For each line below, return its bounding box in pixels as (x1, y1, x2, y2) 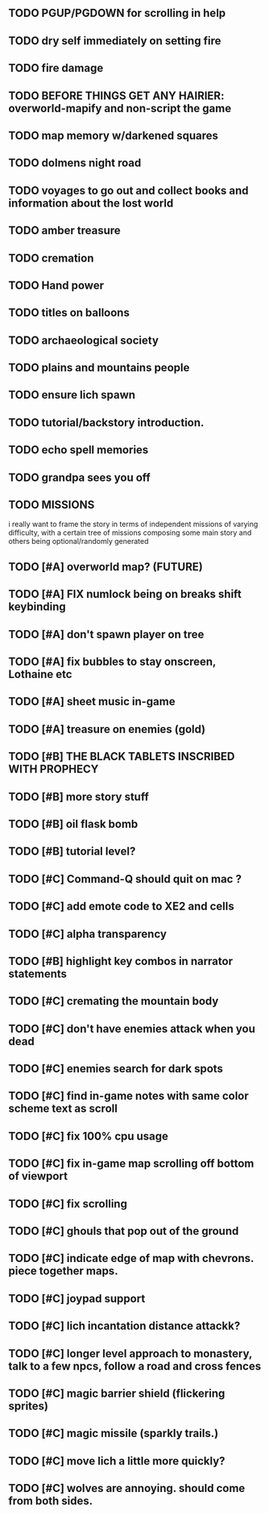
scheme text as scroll (8, 1101, 118, 1116)
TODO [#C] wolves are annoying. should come (8, 1482, 246, 1495)
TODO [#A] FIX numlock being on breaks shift (8, 587, 242, 601)
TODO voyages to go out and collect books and (8, 183, 249, 197)
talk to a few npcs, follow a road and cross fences (8, 1359, 262, 1373)
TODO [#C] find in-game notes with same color (8, 1089, 250, 1103)
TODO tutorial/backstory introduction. (8, 416, 205, 429)
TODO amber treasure (8, 224, 121, 237)
